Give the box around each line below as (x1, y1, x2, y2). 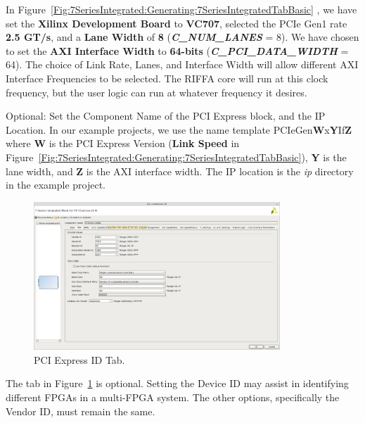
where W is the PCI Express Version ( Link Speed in (6, 136, 240, 151)
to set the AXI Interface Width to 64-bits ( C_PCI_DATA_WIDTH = (6, 43, 349, 58)
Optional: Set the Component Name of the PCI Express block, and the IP (6, 108, 326, 123)
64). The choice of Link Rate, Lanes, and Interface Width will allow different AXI (6, 57, 359, 72)
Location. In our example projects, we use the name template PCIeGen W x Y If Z (6, 122, 352, 137)
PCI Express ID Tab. (34, 352, 125, 367)
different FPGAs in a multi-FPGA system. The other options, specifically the (6, 390, 340, 405)
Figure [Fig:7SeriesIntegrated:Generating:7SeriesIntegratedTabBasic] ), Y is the (6, 149, 347, 164)
